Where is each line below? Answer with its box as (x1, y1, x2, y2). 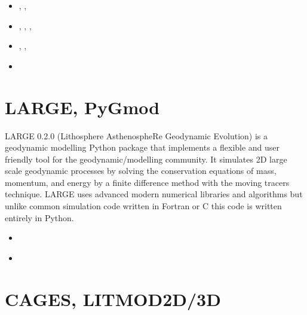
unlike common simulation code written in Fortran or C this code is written (5, 200, 282, 212)
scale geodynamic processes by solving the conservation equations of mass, (5, 164, 277, 177)
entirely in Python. (5, 211, 74, 224)
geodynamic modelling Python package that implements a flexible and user (5, 141, 280, 154)
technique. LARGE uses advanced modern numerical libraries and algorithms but (5, 188, 303, 200)
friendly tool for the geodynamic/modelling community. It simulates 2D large (5, 152, 287, 165)
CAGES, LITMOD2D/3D (5, 286, 221, 311)
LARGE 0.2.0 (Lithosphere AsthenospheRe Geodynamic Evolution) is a (5, 129, 268, 142)
